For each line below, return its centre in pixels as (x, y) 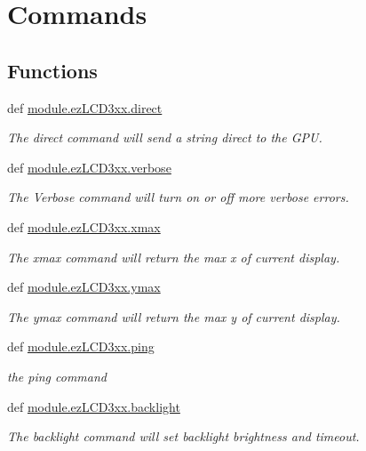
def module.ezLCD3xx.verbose (89, 167)
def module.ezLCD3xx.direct (85, 107)
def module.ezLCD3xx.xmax (84, 226)
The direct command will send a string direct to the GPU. (165, 137)
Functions (52, 70)
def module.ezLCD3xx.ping (81, 346)
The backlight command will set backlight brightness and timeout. (183, 436)
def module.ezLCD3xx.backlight (94, 406)
